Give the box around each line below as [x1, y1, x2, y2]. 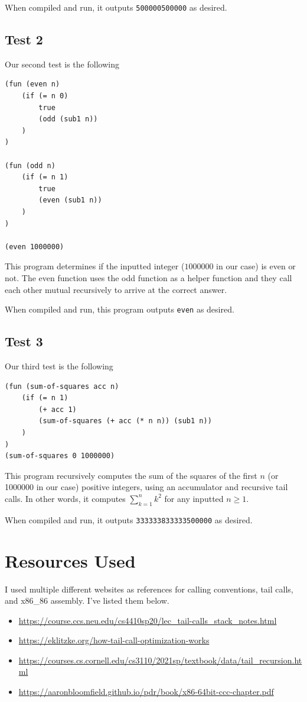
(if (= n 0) [21, 92, 68, 101]
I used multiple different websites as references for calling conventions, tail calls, [5, 582, 293, 595]
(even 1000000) [5, 242, 64, 251]
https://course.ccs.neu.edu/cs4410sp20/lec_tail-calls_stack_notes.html [18, 614, 277, 626]
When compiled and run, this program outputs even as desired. [5, 303, 234, 315]
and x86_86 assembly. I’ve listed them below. [5, 594, 169, 607]
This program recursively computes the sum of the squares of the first [5, 469, 257, 481]
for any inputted [164, 492, 224, 504]
